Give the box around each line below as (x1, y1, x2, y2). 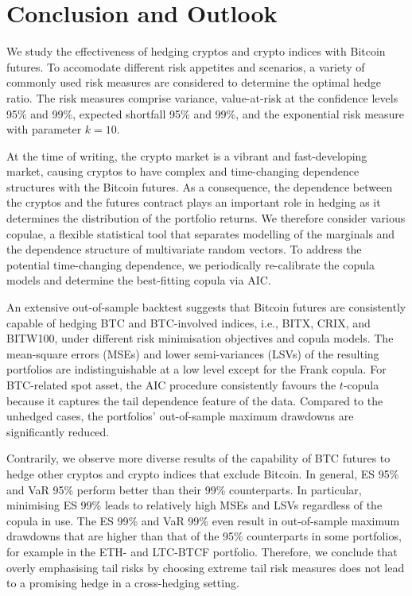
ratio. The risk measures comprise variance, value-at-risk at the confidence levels (6, 89, 398, 106)
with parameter (6, 121, 82, 137)
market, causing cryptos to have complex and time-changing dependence (6, 163, 360, 180)
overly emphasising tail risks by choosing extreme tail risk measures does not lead (6, 559, 405, 575)
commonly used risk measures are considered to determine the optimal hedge (6, 74, 382, 91)
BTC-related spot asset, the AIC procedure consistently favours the (6, 377, 336, 393)
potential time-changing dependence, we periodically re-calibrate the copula (6, 256, 375, 273)
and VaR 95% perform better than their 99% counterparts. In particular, (6, 481, 362, 497)
